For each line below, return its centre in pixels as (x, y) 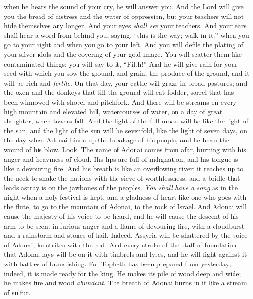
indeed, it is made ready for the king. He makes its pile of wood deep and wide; (123, 273)
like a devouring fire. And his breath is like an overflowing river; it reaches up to (124, 168)
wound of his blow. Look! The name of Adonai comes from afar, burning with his (125, 149)
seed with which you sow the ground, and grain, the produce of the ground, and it (127, 73)
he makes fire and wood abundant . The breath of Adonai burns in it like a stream (126, 283)
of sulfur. (17, 292)
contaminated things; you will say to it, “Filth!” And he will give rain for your (121, 63)
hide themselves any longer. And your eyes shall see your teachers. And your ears (125, 26)
